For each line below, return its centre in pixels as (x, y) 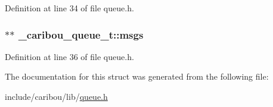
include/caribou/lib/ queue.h (56, 96)
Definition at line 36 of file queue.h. (69, 56)
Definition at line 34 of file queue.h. (69, 8)
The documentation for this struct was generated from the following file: (137, 76)
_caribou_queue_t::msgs (81, 34)
